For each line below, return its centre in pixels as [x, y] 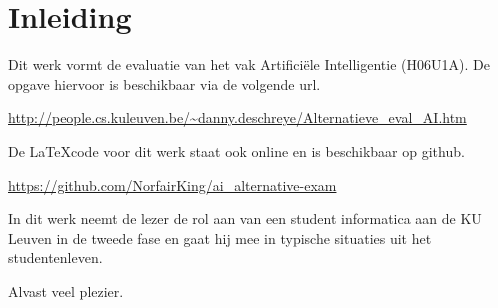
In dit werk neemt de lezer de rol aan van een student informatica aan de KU [245, 218]
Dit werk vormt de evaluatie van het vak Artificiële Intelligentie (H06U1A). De [249, 64]
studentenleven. [55, 257]
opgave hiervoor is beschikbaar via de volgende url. [164, 83]
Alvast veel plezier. [66, 290]
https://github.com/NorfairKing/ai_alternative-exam [172, 184]
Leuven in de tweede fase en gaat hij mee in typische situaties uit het [220, 237]
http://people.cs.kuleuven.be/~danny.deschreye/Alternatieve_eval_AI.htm [237, 117]
